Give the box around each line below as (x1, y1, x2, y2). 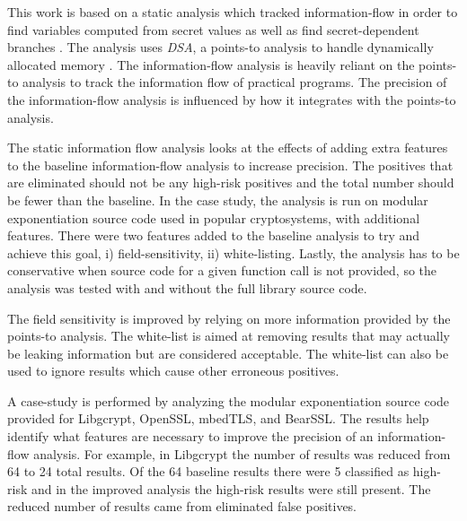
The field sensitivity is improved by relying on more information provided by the (7, 308, 451, 327)
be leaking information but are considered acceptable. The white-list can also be (7, 343, 449, 362)
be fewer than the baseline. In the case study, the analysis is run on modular (7, 190, 428, 209)
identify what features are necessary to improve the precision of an (7, 427, 374, 446)
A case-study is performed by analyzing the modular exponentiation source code (7, 391, 450, 410)
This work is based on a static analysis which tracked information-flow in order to (7, 3, 458, 21)
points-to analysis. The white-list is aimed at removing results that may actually (7, 326, 450, 345)
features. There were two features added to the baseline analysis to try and (7, 226, 420, 245)
